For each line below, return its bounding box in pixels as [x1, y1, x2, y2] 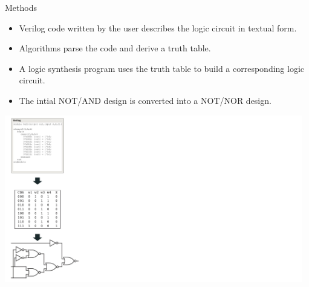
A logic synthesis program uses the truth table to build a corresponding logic [19, 62, 305, 74]
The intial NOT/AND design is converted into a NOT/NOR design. [19, 94, 272, 106]
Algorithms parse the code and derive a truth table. [19, 42, 211, 54]
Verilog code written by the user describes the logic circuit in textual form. [19, 21, 297, 34]
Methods [5, 1, 37, 13]
